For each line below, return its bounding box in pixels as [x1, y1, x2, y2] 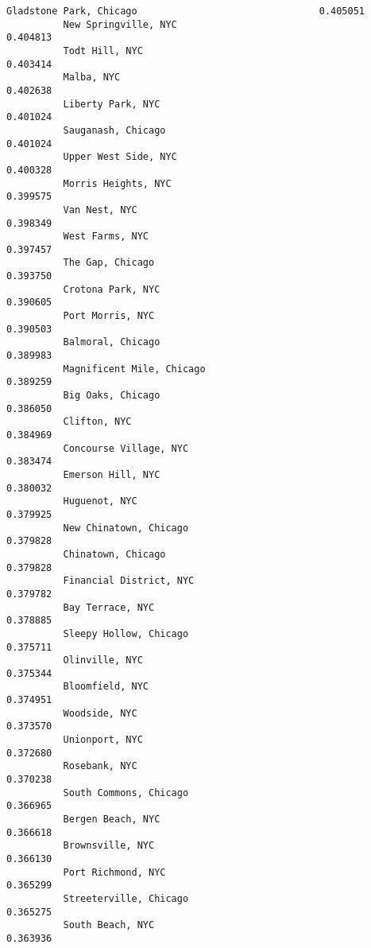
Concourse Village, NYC [63, 442, 189, 454]
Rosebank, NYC [63, 760, 137, 772]
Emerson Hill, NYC [63, 468, 160, 480]
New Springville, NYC [63, 18, 177, 30]
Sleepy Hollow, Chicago [63, 627, 189, 639]
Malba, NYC [63, 72, 121, 84]
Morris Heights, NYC [63, 177, 172, 189]
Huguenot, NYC [63, 495, 137, 507]
